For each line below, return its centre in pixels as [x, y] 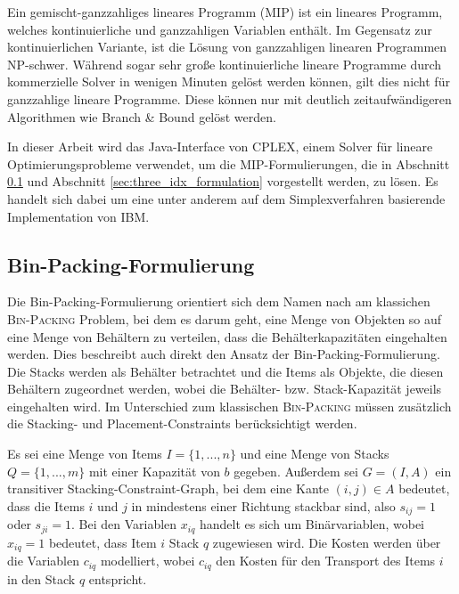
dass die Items [46, 505]
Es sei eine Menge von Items [85, 454]
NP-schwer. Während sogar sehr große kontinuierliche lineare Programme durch [225, 64]
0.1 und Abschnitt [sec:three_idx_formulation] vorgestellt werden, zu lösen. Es [223, 181]
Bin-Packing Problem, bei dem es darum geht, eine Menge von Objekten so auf [225, 318]
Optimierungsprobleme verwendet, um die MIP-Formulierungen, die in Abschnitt [229, 163]
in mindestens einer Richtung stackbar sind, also [263, 505]
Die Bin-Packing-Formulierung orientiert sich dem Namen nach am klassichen [219, 301]
